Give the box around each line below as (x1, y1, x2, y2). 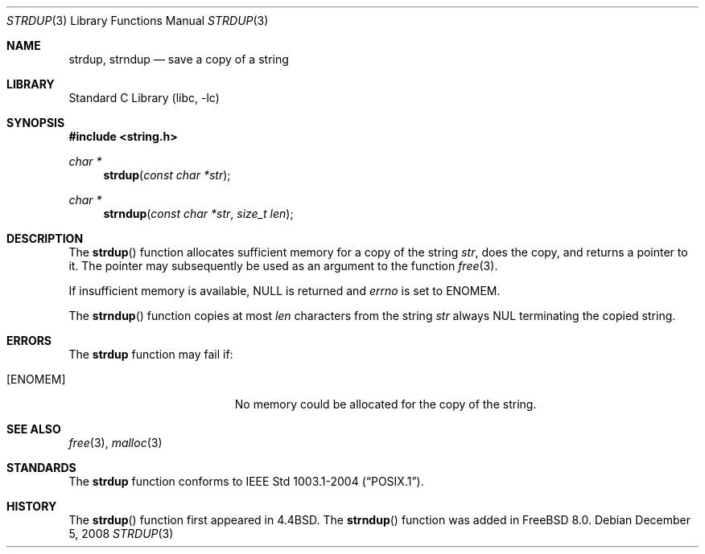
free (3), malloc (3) (68, 436, 163, 449)
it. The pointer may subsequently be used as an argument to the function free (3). (68, 259, 498, 273)
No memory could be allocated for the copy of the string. (234, 397, 537, 411)
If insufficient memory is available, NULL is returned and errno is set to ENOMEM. (68, 284, 501, 298)
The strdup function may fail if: (68, 347, 233, 361)
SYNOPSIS (6, 116, 65, 129)
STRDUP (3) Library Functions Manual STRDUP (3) (6, 14, 269, 27)
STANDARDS (6, 461, 76, 474)
